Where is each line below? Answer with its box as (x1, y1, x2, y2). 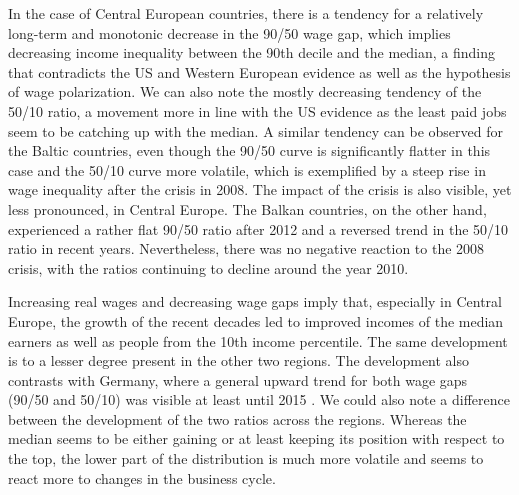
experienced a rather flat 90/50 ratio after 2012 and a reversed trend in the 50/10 (8, 218, 509, 239)
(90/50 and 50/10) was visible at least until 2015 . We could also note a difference (8, 389, 510, 410)
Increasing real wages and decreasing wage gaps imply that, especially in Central (8, 291, 503, 312)
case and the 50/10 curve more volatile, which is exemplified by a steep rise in (8, 159, 486, 180)
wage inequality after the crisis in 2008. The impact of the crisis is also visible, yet (8, 179, 512, 200)
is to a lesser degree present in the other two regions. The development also (8, 350, 470, 371)
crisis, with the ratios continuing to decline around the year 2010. (8, 257, 409, 278)
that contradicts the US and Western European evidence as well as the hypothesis (8, 61, 511, 82)
